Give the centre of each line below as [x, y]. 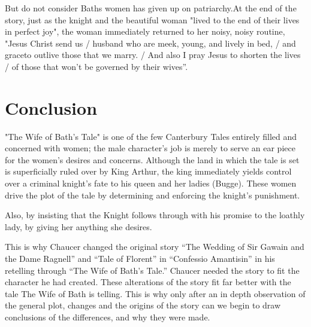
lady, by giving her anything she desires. [78, 226]
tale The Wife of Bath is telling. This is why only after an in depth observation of [155, 293]
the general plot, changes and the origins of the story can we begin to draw [143, 305]
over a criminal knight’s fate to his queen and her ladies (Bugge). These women [151, 183]
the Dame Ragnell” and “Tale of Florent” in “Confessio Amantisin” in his [140, 259]
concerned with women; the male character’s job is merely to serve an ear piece [150, 148]
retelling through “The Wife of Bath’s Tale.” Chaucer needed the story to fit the [152, 270]
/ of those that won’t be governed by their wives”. [96, 66]
